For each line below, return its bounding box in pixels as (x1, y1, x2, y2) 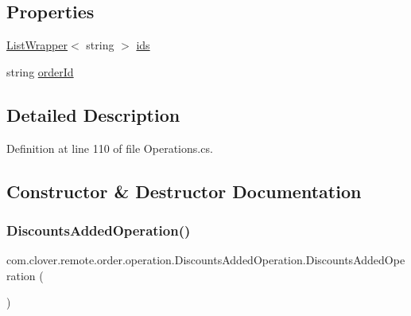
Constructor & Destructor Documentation (6, 178, 362, 203)
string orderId (6, 63, 74, 80)
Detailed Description (6, 102, 180, 127)
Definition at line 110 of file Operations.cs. (6, 139, 213, 156)
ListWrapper (6, 37, 68, 53)
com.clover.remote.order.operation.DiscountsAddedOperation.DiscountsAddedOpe (6, 252, 405, 268)
